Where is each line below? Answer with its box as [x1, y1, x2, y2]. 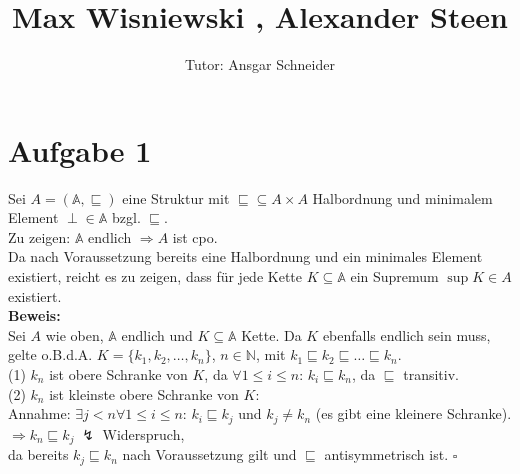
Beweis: [8, 305, 61, 326]
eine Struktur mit [122, 187, 230, 208]
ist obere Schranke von [49, 364, 188, 384]
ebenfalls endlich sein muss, [322, 324, 491, 345]
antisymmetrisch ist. [324, 444, 449, 465]
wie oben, [45, 324, 104, 345]
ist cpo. [172, 226, 218, 247]
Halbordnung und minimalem [312, 187, 493, 208]
